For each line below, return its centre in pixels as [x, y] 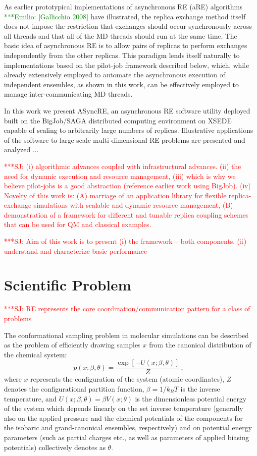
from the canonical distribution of [200, 345]
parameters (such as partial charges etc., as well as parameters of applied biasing [127, 437]
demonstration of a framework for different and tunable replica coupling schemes [126, 214]
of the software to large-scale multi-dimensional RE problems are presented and [125, 140]
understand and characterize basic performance [76, 251]
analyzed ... [21, 149]
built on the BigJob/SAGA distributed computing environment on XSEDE [118, 120]
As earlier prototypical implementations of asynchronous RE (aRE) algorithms [123, 6]
